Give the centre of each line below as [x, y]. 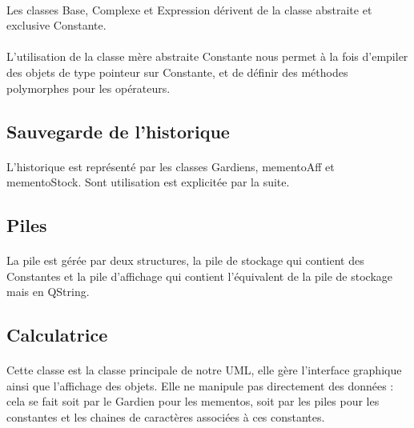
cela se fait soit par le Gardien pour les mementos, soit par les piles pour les [193, 401]
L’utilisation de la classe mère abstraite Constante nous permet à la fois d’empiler [207, 56]
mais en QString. [48, 292]
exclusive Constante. [56, 25]
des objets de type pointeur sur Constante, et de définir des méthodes [177, 72]
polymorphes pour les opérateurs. [88, 88]
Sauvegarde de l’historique [118, 131]
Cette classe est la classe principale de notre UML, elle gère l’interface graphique [204, 370]
